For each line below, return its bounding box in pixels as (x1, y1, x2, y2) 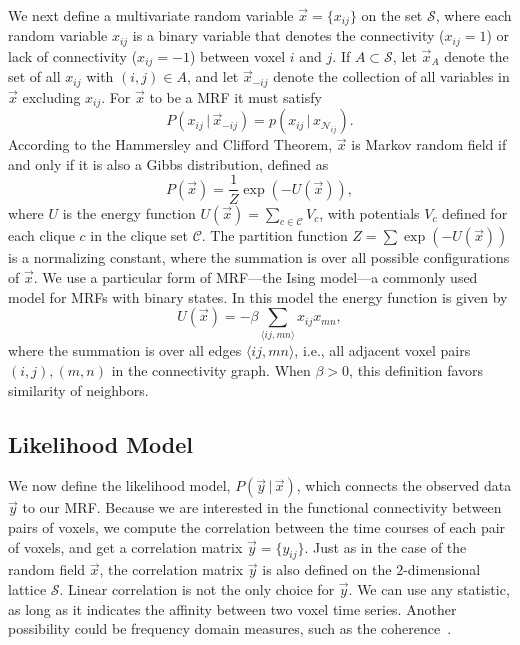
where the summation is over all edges (8, 340, 242, 361)
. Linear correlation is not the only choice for (59, 578, 335, 599)
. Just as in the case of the (304, 536, 467, 557)
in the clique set (90, 225, 188, 246)
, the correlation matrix (99, 559, 244, 580)
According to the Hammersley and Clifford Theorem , (8, 134, 333, 155)
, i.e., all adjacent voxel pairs (294, 340, 471, 361)
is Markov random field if (351, 134, 507, 155)
